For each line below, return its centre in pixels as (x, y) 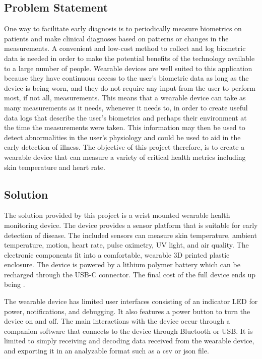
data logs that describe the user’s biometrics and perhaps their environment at (125, 117)
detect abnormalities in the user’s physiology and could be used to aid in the (122, 137)
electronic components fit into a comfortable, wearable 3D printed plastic (117, 254)
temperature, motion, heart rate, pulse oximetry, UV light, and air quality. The (126, 245)
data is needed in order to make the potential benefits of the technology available (129, 58)
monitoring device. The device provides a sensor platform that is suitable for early (131, 225)
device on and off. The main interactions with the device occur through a (117, 321)
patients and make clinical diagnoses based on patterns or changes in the (116, 38)
